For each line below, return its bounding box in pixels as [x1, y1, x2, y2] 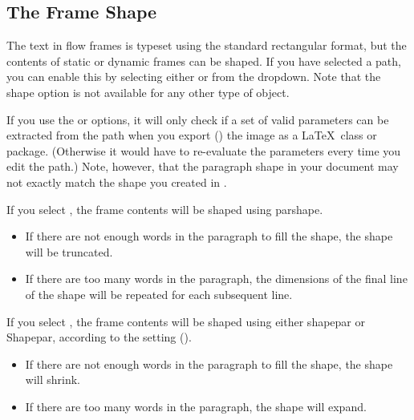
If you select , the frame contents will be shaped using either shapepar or [6, 313, 365, 329]
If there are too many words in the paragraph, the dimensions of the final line [25, 270, 408, 287]
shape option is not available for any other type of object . [6, 83, 290, 100]
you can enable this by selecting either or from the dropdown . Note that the [6, 68, 381, 85]
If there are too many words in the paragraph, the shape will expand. [25, 398, 367, 414]
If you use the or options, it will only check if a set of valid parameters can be [6, 111, 389, 127]
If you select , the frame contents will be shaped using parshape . [6, 200, 323, 217]
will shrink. [25, 371, 80, 388]
